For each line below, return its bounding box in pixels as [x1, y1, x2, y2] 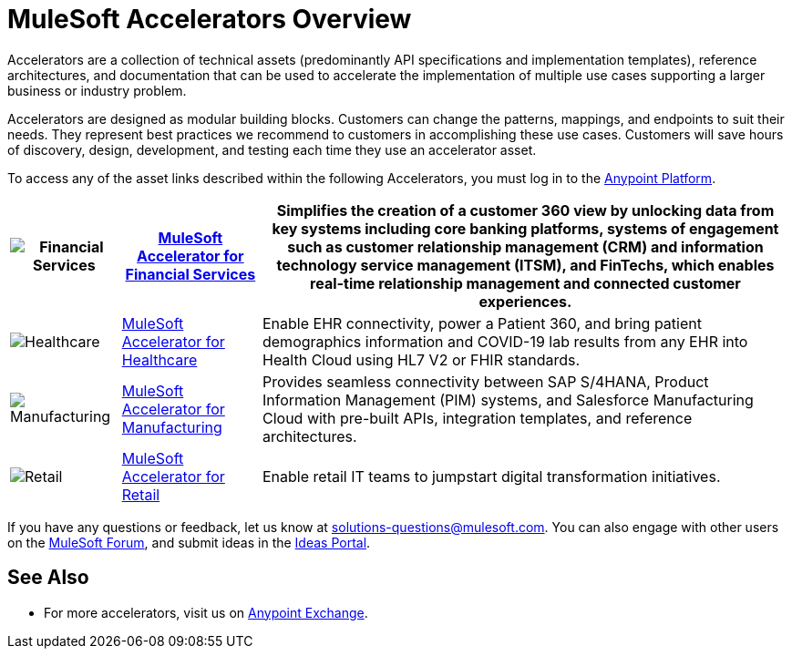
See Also [7, 566, 89, 589]
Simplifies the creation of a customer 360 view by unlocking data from [276, 200, 775, 220]
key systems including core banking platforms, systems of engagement [272, 219, 779, 238]
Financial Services [125, 264, 256, 283]
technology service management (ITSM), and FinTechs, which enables [276, 255, 775, 274]
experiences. [478, 292, 572, 311]
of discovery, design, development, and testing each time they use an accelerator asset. [7, 141, 537, 158]
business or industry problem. [7, 82, 187, 98]
